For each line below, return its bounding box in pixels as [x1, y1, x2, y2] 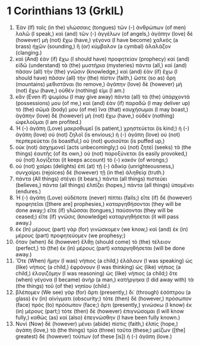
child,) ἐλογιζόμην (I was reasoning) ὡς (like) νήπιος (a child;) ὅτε [15, 269, 178, 277]
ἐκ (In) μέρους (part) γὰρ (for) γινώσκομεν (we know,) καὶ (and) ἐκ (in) [15, 226, 189, 233]
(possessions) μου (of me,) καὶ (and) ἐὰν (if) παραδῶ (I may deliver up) [15, 99, 191, 106]
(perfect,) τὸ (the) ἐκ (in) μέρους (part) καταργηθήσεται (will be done [15, 245, 186, 252]
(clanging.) [15, 49, 42, 56]
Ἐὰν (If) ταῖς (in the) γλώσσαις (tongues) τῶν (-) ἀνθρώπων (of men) [15, 24, 186, 31]
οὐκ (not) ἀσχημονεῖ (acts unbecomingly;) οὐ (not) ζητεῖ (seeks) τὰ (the [15, 144, 192, 151]
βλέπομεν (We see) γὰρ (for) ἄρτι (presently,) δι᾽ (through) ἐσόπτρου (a [15, 288, 191, 296]
